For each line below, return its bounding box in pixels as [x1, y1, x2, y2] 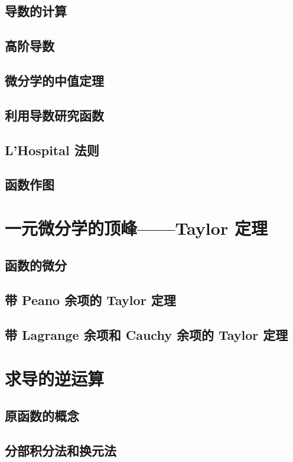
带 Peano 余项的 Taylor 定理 [5, 291, 176, 309]
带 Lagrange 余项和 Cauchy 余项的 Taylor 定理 [5, 326, 288, 344]
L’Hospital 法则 [5, 140, 99, 159]
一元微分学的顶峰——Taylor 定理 [5, 215, 268, 240]
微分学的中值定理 [5, 71, 104, 89]
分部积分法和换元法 [5, 441, 116, 459]
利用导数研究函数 [5, 106, 104, 124]
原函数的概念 [5, 407, 79, 425]
